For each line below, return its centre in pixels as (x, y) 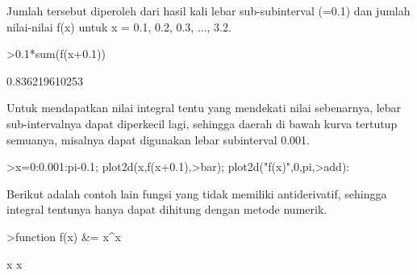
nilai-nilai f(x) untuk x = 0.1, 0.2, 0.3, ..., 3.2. (119, 26)
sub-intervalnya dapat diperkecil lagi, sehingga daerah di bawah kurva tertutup (202, 123)
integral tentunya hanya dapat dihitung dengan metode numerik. (167, 209)
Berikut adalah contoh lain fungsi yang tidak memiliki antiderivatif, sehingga (197, 193)
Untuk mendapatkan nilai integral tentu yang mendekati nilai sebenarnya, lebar (204, 108)
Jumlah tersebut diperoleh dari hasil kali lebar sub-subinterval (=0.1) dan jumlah (208, 10)
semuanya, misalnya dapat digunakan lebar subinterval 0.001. (158, 139)
